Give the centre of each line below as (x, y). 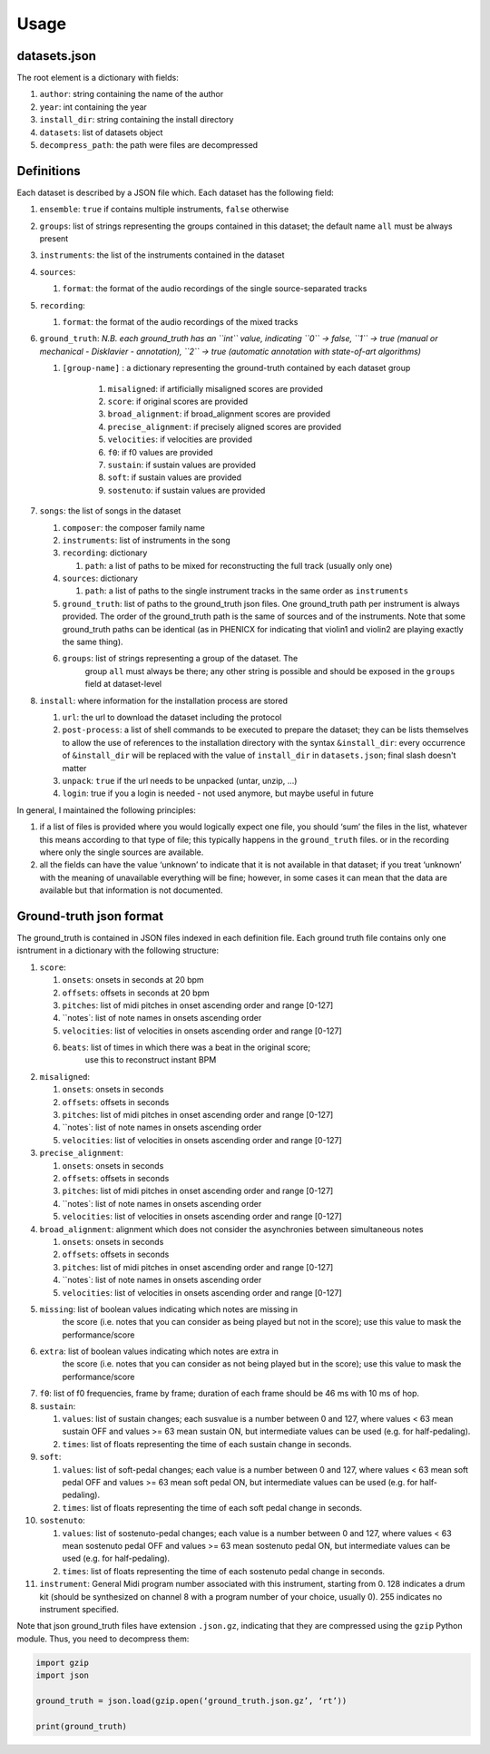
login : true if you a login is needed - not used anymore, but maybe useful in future (218, 793)
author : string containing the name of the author (132, 94)
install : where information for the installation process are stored (164, 701)
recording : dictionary (105, 553)
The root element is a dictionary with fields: (98, 78)
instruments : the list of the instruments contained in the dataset (162, 255)
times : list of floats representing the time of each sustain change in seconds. (207, 1444)
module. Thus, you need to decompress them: (103, 1639)
